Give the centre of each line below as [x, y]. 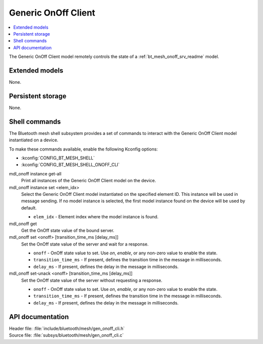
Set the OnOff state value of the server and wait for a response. [85, 244]
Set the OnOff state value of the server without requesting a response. [92, 280]
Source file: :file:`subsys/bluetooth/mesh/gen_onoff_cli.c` [66, 335]
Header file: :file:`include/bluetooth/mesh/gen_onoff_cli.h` [67, 328]
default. [29, 208]
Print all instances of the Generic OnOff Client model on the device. [89, 181]
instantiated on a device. [34, 140]
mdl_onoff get [23, 224]
